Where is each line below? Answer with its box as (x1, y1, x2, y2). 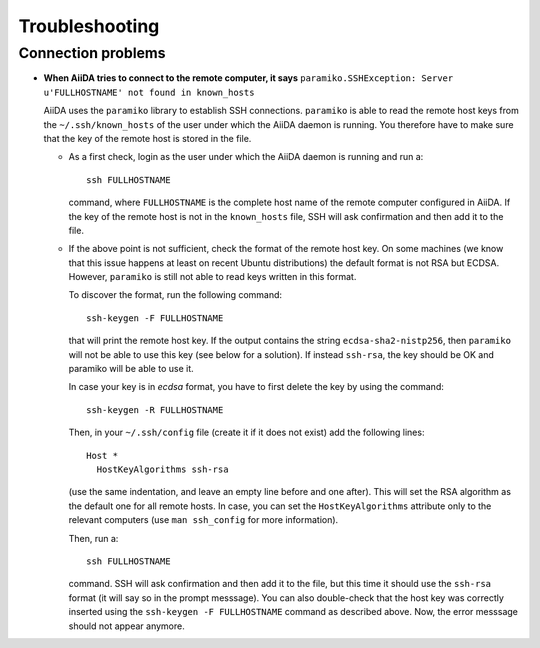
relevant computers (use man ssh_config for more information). (68, 514, 339, 526)
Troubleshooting (18, 15, 160, 37)
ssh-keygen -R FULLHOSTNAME (86, 404, 224, 415)
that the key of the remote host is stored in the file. (43, 132, 252, 144)
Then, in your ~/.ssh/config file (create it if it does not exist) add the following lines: (68, 426, 425, 439)
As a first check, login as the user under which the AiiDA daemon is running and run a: (68, 151, 424, 163)
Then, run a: (68, 532, 119, 544)
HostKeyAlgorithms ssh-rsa (96, 463, 229, 475)
